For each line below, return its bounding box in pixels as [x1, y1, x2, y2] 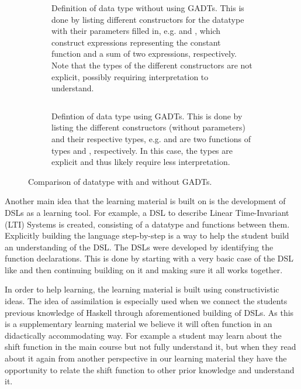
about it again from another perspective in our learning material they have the [5, 352, 287, 364]
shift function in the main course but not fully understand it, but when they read [5, 340, 296, 353]
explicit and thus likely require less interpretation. [51, 156, 230, 168]
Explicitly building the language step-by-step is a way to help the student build [5, 229, 289, 242]
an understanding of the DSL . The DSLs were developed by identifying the [5, 240, 274, 253]
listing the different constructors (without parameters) [51, 121, 245, 133]
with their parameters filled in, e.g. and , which [51, 25, 221, 37]
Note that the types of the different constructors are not [51, 58, 252, 71]
